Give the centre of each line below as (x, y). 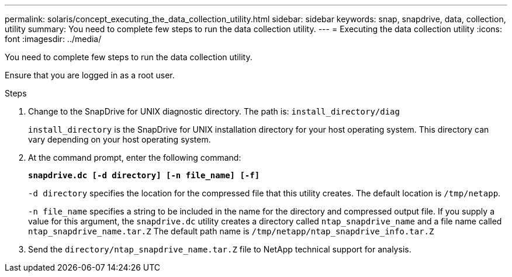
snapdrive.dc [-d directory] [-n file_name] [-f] (144, 175)
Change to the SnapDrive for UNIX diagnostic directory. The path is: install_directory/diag (214, 111)
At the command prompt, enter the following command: (135, 157)
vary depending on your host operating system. (120, 139)
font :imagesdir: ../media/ (53, 39)
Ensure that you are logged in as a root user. (90, 75)
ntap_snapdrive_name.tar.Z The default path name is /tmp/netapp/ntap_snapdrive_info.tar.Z (231, 231)
